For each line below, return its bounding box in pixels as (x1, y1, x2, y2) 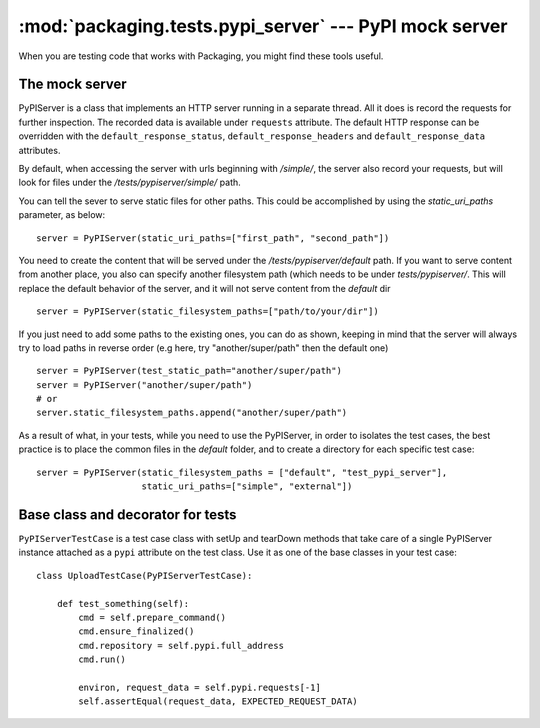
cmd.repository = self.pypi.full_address (78, 640, 285, 651)
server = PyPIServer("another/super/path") (36, 379, 253, 390)
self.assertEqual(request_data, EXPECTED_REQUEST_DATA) (78, 696, 359, 707)
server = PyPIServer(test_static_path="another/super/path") (36, 365, 342, 377)
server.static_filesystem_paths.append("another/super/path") (36, 407, 348, 419)
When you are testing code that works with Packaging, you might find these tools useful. (18, 50, 384, 62)
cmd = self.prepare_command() (78, 611, 227, 623)
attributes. (18, 144, 61, 156)
